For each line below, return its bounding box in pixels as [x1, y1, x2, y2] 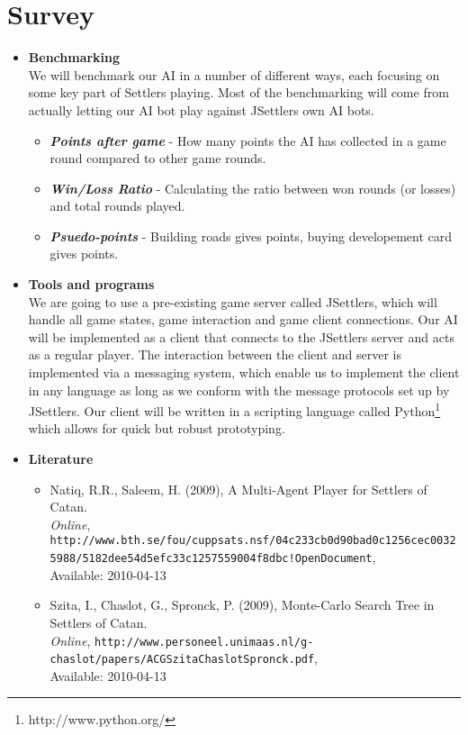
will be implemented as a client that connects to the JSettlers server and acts [28, 327, 454, 346]
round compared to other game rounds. [49, 149, 266, 168]
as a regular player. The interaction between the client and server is [28, 345, 401, 364]
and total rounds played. [49, 196, 185, 215]
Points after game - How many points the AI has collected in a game [49, 131, 446, 150]
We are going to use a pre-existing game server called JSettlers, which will [28, 292, 437, 311]
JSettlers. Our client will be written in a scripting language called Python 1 [28, 399, 441, 420]
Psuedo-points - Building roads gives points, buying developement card [49, 226, 453, 245]
